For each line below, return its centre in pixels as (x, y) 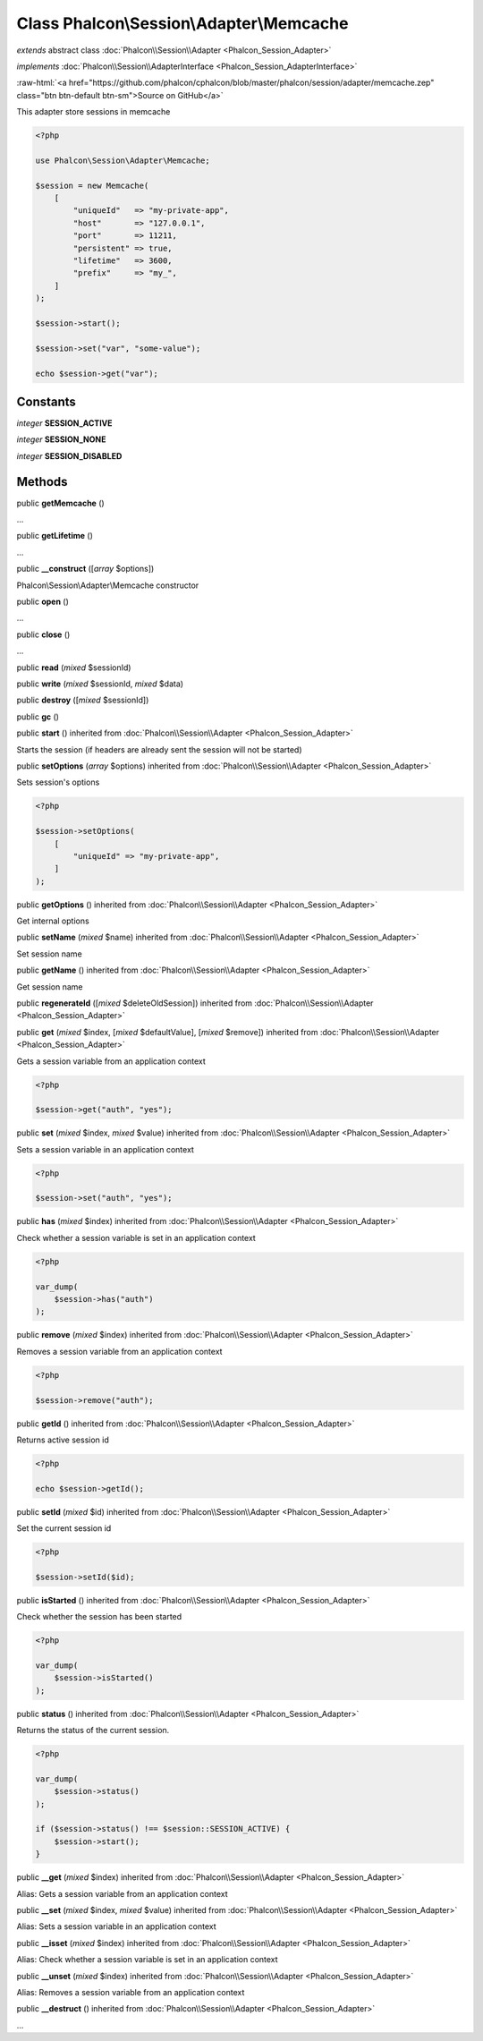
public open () (42, 602)
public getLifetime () (55, 536)
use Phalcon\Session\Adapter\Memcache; (123, 160)
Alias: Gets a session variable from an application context (122, 1893)
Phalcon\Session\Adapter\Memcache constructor (108, 585)
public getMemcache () (60, 503)
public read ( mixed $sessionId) (74, 668)
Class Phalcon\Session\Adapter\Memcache (182, 23)
